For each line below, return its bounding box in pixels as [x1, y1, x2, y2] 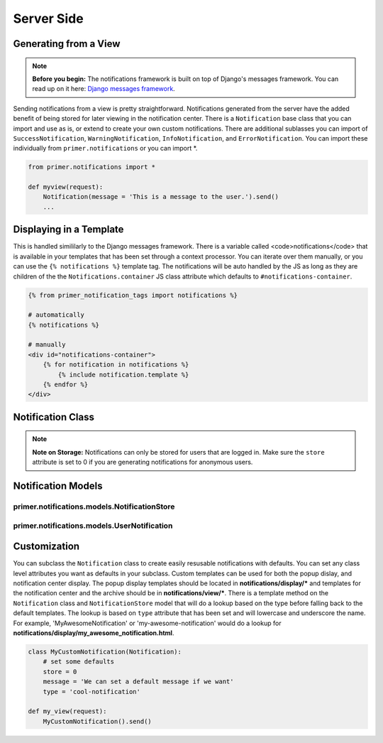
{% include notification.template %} [57, 370, 189, 379]
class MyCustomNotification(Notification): [28, 647, 182, 656]
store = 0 [43, 668, 77, 676]
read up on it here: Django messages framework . [32, 85, 175, 93]
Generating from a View [13, 38, 121, 50]
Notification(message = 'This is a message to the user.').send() [43, 192, 279, 201]
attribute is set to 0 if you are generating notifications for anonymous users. [32, 458, 253, 467]
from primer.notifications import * [28, 163, 156, 171]
